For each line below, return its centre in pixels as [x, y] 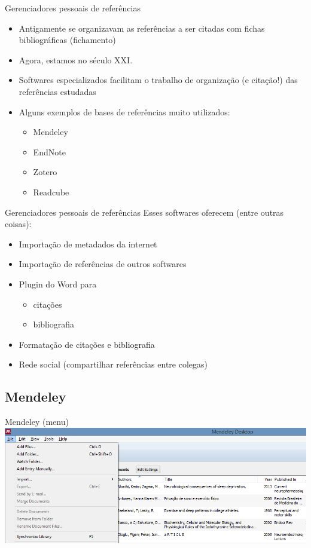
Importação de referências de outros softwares [103, 264]
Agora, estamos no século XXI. [76, 59]
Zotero [45, 172]
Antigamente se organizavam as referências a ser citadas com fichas [142, 28]
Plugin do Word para [58, 284]
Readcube [51, 192]
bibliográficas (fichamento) [67, 40]
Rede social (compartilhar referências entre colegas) [113, 364]
